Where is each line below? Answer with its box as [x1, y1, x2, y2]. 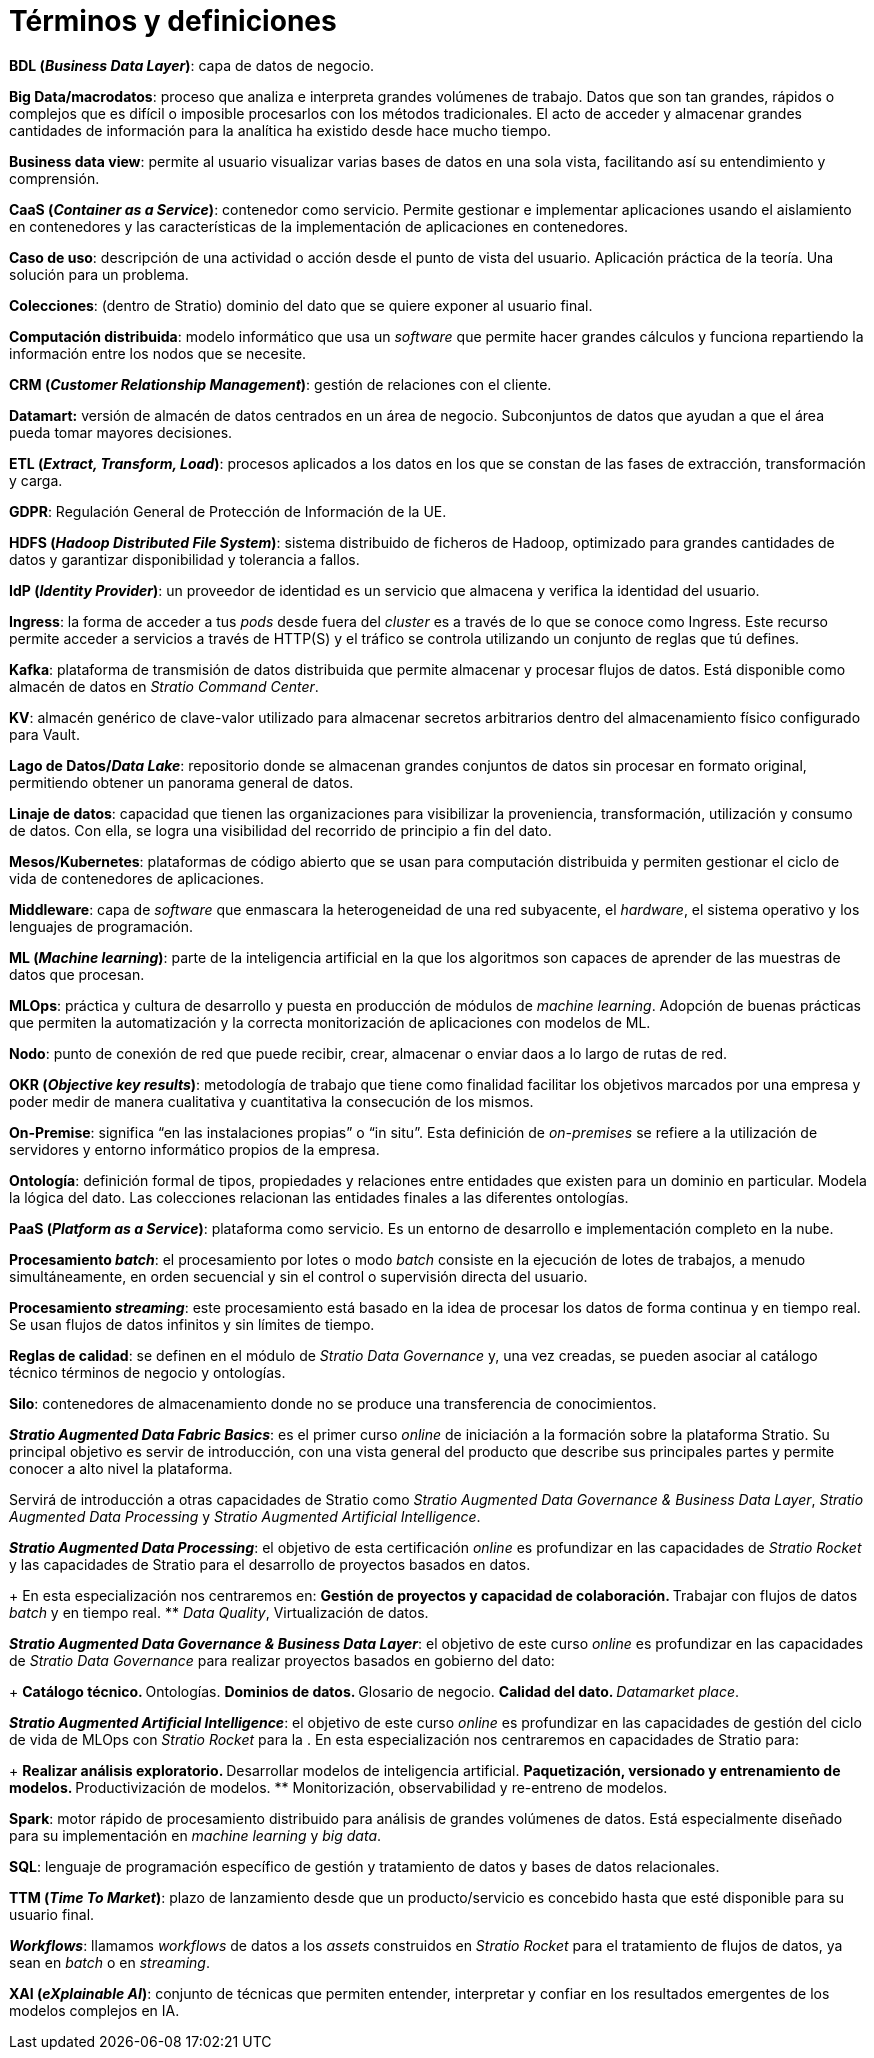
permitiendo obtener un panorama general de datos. [9, 773, 354, 791]
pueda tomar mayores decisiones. [9, 423, 233, 441]
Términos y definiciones [9, 4, 337, 38]
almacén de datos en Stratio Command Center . [9, 677, 319, 695]
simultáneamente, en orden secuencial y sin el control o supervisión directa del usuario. [9, 1267, 588, 1285]
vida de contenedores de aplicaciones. [9, 869, 265, 887]
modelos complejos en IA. [9, 2001, 180, 2019]
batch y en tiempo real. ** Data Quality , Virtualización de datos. [9, 1603, 429, 1621]
